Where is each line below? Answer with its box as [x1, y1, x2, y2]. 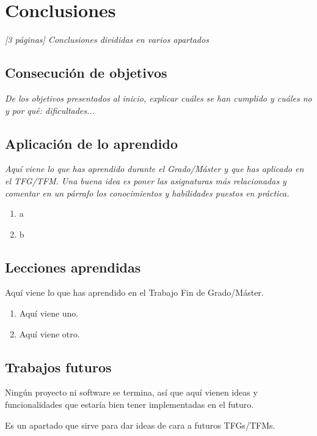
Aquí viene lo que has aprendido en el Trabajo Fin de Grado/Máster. [5, 286, 264, 299]
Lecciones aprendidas [5, 257, 141, 276]
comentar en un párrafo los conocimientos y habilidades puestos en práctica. [5, 186, 290, 199]
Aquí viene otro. [19, 327, 80, 340]
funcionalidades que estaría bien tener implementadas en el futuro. [5, 398, 254, 411]
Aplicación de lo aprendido [5, 133, 178, 152]
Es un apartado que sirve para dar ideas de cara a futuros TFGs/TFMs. [5, 418, 275, 431]
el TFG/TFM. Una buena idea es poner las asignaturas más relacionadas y [5, 174, 286, 187]
